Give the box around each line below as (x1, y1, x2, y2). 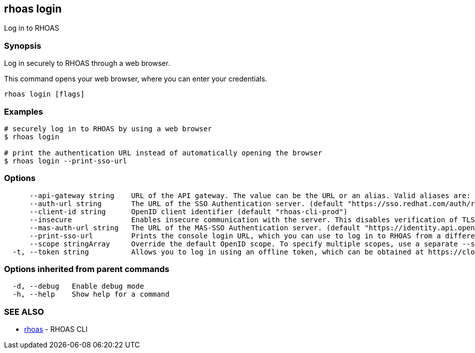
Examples (4, 106, 43, 117)
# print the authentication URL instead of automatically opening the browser (4, 148, 323, 157)
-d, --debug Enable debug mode (12, 282, 144, 291)
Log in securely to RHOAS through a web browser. (4, 59, 170, 68)
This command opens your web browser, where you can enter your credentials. (4, 74, 267, 83)
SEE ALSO (4, 306, 44, 317)
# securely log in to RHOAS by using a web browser (4, 124, 212, 133)
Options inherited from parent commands (4, 264, 170, 275)
